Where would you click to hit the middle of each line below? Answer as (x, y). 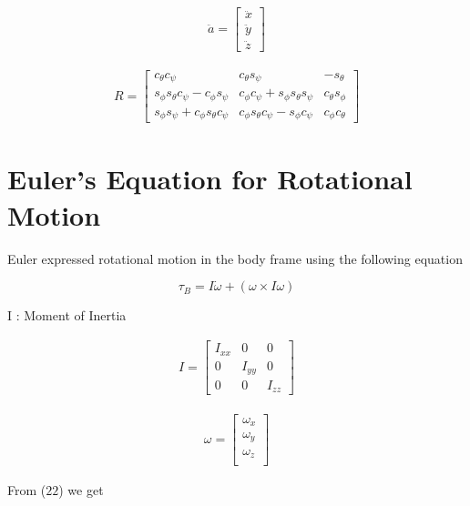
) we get (81, 490)
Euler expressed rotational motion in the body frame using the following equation (235, 258)
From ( (27, 490)
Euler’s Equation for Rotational (210, 179)
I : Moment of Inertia (67, 315)
